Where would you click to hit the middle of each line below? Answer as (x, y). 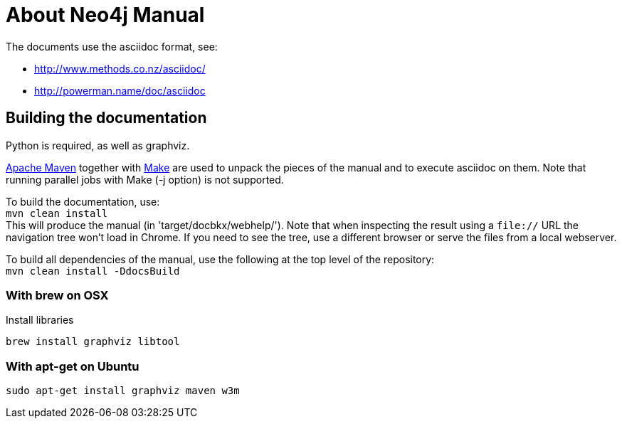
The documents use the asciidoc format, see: (112, 46)
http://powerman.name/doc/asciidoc (120, 90)
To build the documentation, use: (83, 201)
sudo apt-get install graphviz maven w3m (123, 391)
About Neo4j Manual (105, 15)
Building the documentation (106, 118)
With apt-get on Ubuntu (73, 366)
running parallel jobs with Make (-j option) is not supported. (145, 179)
